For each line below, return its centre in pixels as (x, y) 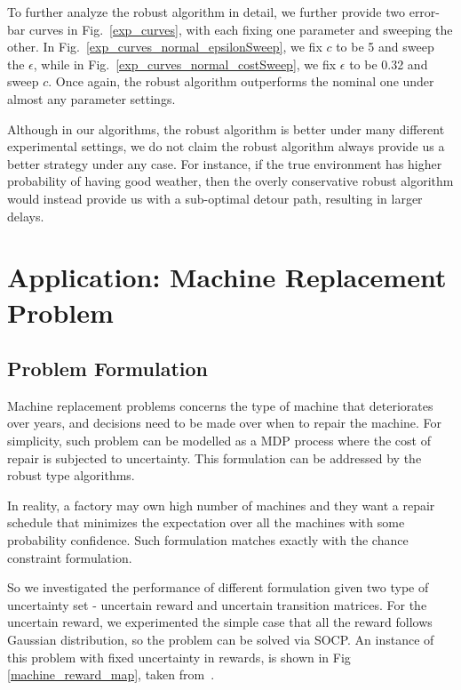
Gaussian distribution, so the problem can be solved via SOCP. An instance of (221, 640)
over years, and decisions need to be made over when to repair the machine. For (225, 423)
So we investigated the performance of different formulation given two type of (218, 587)
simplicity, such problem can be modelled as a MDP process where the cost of (219, 441)
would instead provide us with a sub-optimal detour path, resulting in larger (215, 198)
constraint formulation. (70, 557)
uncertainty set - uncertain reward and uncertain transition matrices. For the (217, 604)
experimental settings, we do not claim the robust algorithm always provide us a (226, 146)
